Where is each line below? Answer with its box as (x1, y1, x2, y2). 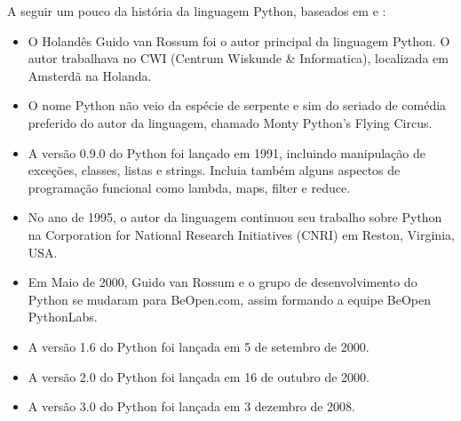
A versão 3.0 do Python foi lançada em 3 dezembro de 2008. (28, 397, 356, 416)
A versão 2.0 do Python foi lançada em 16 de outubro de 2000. (28, 367, 370, 385)
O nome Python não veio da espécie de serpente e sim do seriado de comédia (28, 96, 447, 115)
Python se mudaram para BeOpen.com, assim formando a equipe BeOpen (28, 290, 432, 308)
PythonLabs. (28, 307, 98, 326)
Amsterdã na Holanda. (28, 66, 152, 84)
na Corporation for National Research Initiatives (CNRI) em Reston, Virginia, (28, 225, 455, 243)
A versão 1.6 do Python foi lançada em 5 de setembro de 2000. (28, 337, 370, 355)
